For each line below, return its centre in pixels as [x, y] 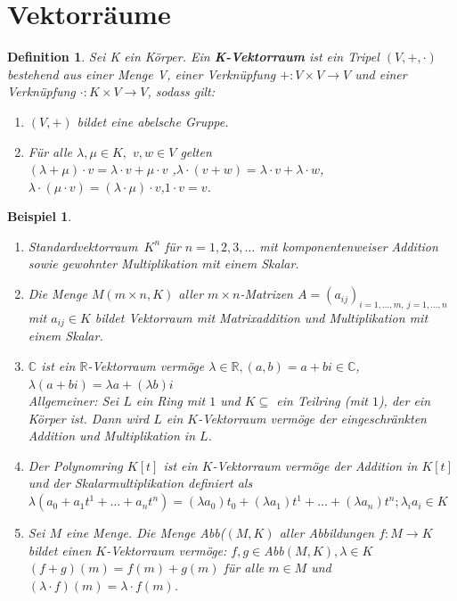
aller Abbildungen [327, 533]
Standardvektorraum [83, 246]
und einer [381, 74]
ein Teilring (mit [322, 401]
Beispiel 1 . [40, 216]
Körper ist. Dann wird [89, 418]
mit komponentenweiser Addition [349, 246]
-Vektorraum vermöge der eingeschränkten [312, 418]
